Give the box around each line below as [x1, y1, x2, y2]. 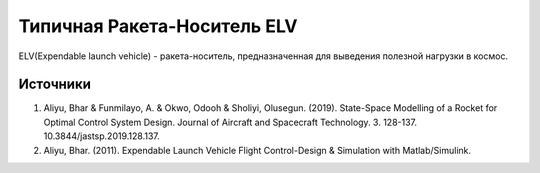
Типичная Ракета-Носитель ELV [18, 15, 299, 37]
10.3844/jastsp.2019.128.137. [43, 130, 160, 142]
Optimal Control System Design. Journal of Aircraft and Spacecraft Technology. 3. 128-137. [43, 116, 418, 128]
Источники [18, 76, 92, 93]
